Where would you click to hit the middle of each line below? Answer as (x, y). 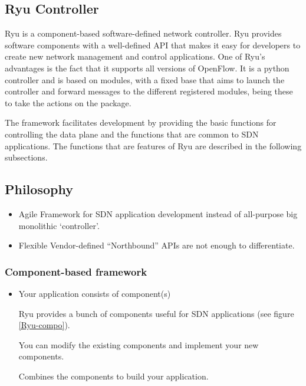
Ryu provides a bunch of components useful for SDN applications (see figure (156, 313)
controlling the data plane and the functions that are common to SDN (132, 134)
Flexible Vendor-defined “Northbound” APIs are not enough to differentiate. (157, 245)
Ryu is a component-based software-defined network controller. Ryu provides (143, 33)
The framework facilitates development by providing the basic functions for (141, 122)
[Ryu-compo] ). (44, 325)
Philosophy (39, 189)
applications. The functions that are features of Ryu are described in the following (153, 145)
